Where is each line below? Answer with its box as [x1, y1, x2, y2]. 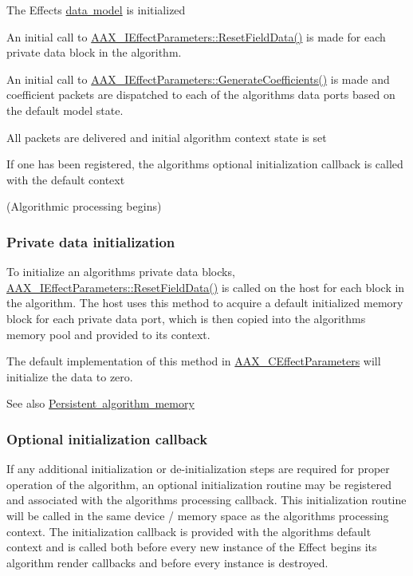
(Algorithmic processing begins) [6, 198, 162, 215]
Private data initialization [6, 231, 175, 251]
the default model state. [6, 101, 124, 118]
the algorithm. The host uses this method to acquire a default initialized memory [6, 294, 403, 311]
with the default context [6, 171, 125, 187]
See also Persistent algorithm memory [6, 395, 195, 412]
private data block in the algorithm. [6, 44, 182, 61]
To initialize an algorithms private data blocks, [6, 263, 235, 280]
